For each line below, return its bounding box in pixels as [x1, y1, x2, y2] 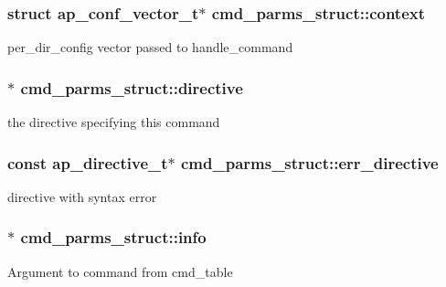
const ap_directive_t [7, 151, 168, 174]
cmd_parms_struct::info [20, 226, 207, 249]
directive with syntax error [7, 186, 157, 206]
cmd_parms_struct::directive [20, 76, 243, 99]
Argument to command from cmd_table [7, 261, 233, 281]
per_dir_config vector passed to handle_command [7, 37, 293, 57]
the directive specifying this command [7, 112, 220, 132]
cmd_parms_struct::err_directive [181, 151, 439, 174]
